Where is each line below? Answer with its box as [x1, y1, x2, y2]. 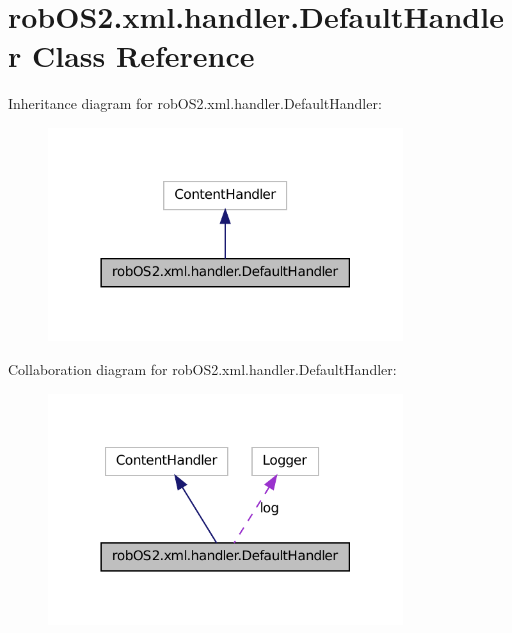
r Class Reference [8, 35, 255, 76]
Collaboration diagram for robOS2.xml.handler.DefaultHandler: [8, 358, 397, 379]
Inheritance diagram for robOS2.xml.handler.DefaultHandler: [8, 93, 382, 114]
